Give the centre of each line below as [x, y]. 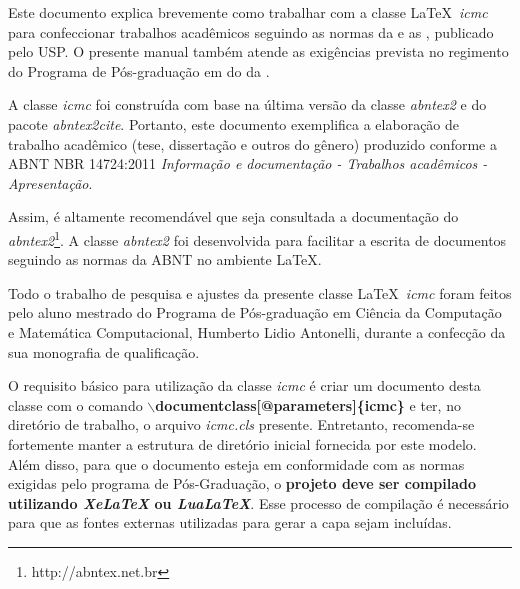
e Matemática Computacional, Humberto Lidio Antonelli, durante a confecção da [257, 331]
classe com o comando [75, 404]
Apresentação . [50, 182]
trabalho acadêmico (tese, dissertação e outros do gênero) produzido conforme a [252, 143]
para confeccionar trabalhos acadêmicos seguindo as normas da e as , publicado [251, 31]
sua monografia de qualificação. [104, 351]
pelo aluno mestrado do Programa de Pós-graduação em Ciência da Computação [255, 312]
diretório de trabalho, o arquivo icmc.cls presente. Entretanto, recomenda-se [241, 424]
